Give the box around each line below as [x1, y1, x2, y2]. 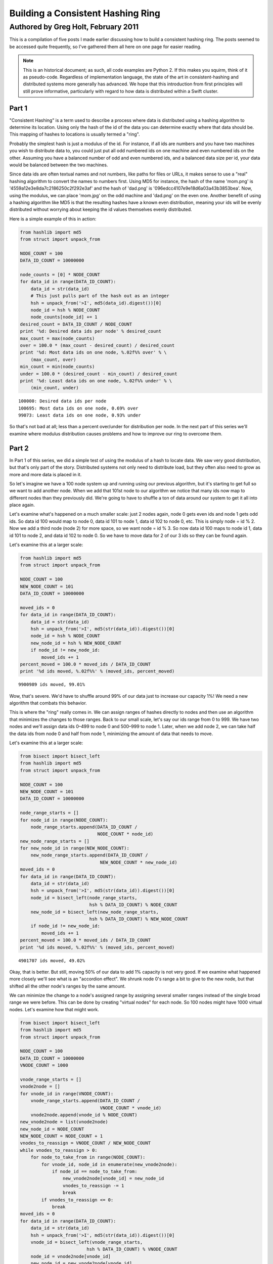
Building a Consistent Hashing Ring [9, 8, 160, 19]
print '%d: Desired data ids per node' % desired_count [20, 329, 162, 334]
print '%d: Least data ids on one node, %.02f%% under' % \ [20, 378, 172, 384]
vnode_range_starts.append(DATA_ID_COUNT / [30, 1098, 140, 1104]
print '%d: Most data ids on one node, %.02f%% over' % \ [20, 349, 167, 355]
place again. [9, 502, 35, 508]
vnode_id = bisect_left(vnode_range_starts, [30, 1239, 143, 1245]
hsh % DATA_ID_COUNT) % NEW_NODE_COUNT [89, 916, 188, 922]
